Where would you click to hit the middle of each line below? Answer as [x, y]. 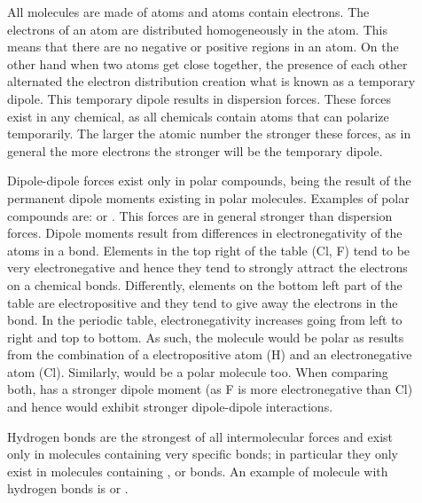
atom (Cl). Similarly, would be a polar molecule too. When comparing [198, 371]
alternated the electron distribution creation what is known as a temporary [211, 81]
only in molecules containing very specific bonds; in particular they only [203, 454]
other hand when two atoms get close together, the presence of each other [207, 63]
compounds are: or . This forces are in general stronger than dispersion [200, 215]
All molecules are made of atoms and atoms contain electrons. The [188, 12]
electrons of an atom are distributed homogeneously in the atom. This [197, 29]
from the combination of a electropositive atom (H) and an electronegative [210, 354]
